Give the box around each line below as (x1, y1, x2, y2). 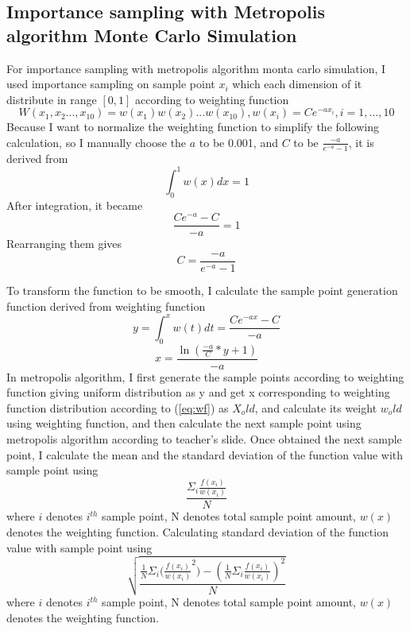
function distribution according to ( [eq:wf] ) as (6, 399, 229, 416)
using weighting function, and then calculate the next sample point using (6, 415, 362, 432)
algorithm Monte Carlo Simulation (6, 22, 297, 47)
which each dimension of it (232, 75, 362, 92)
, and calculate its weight (254, 399, 377, 416)
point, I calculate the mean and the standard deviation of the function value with (6, 446, 404, 463)
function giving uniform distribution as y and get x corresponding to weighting (6, 384, 390, 401)
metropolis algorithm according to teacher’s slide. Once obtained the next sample (6, 430, 402, 447)
